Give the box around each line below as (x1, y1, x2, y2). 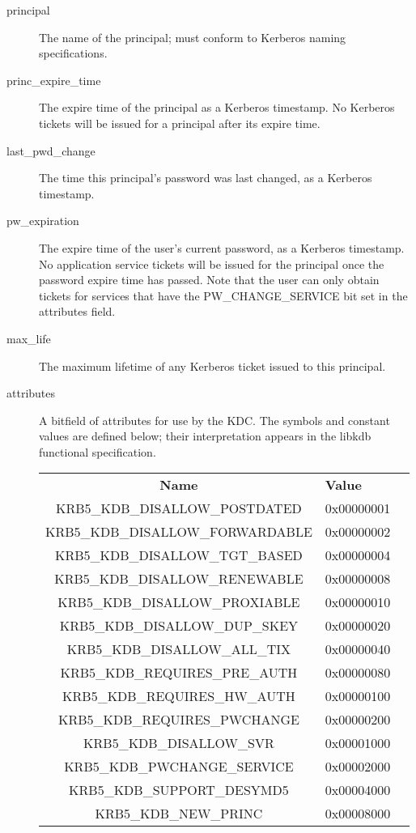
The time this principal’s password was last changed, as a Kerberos (39, 169, 372, 186)
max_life (6, 329, 51, 346)
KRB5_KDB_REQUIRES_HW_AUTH (62, 686, 295, 706)
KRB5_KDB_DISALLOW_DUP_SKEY (59, 616, 299, 635)
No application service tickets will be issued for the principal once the (39, 255, 384, 272)
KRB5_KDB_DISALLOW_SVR (83, 733, 274, 753)
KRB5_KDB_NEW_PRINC (95, 804, 263, 823)
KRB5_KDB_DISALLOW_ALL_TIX (66, 640, 291, 659)
